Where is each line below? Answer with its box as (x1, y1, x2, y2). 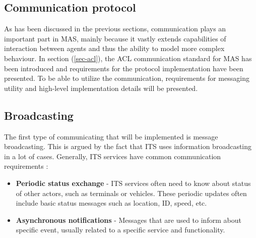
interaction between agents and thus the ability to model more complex (4, 43, 225, 54)
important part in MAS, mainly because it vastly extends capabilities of (4, 33, 226, 43)
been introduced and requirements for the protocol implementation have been (4, 63, 243, 73)
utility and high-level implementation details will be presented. (4, 82, 198, 93)
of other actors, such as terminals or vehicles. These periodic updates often (16, 187, 247, 198)
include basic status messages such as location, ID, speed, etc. (16, 198, 207, 208)
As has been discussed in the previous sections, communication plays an (4, 23, 226, 34)
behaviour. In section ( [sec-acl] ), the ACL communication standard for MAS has (4, 53, 252, 63)
